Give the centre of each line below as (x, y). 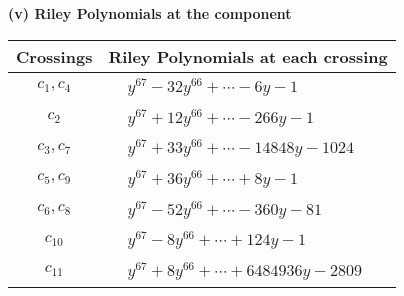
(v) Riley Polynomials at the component (150, 13)
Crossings (54, 56)
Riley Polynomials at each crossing (248, 56)
